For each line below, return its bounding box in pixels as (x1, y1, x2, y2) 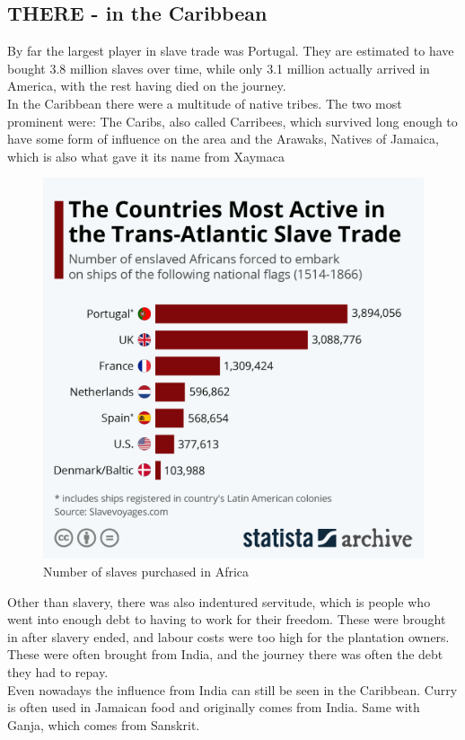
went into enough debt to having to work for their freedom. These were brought (7, 610, 446, 629)
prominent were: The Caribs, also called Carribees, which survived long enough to (7, 111, 458, 130)
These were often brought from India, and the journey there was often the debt (7, 645, 443, 664)
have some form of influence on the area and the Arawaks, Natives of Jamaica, (7, 129, 439, 148)
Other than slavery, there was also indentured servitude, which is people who (7, 592, 431, 611)
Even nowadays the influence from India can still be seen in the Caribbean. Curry (7, 680, 458, 699)
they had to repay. (7, 662, 109, 681)
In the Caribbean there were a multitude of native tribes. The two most (7, 93, 402, 112)
